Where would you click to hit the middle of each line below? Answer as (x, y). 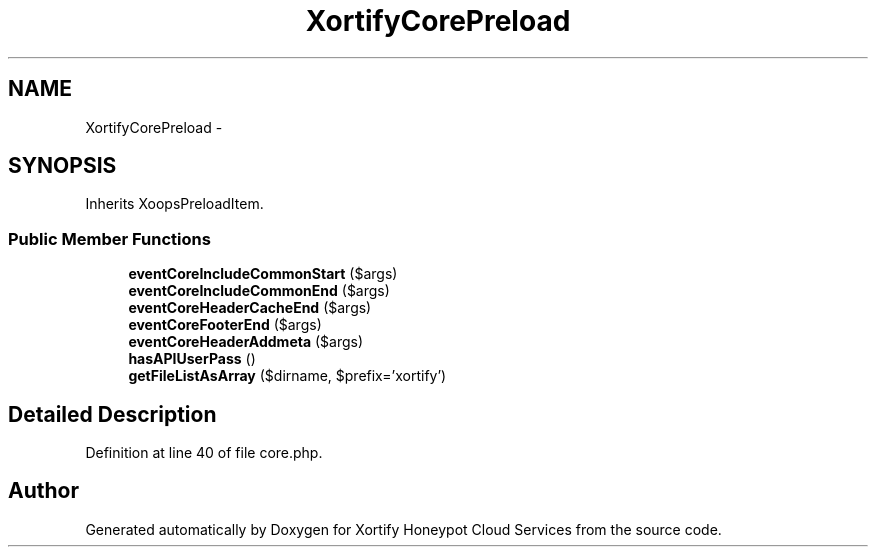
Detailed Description (112, 414)
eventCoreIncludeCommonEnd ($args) (259, 291)
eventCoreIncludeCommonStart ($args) (263, 274)
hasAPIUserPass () (192, 359)
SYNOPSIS (62, 166)
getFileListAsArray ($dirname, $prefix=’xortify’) (287, 376)
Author (43, 491)
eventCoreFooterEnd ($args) (225, 325)
